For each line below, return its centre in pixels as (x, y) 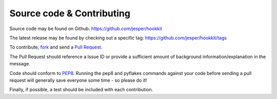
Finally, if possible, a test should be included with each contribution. (81, 90)
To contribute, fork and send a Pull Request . (56, 47)
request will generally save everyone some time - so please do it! (78, 80)
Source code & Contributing (70, 13)
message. (20, 64)
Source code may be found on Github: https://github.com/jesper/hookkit (86, 29)
